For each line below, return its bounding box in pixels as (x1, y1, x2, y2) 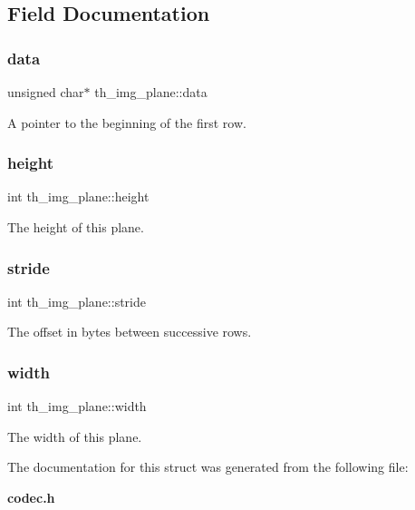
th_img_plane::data (94, 83, 207, 101)
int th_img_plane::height (7, 187, 150, 206)
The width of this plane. (7, 427, 142, 446)
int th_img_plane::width (7, 397, 147, 416)
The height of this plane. (7, 218, 144, 236)
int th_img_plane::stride (7, 291, 146, 310)
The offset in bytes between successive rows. (7, 322, 252, 341)
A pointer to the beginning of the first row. (7, 113, 246, 132)
